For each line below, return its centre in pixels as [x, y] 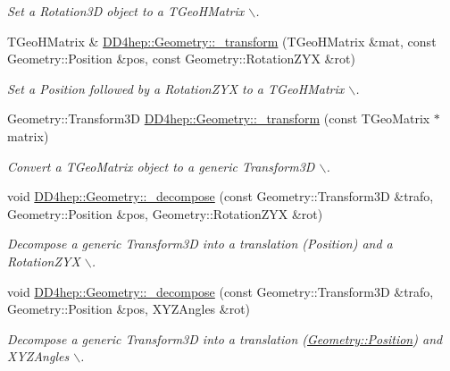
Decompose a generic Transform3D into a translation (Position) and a [200, 244]
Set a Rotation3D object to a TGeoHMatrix [126, 11]
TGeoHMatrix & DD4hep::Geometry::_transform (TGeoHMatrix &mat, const [222, 41]
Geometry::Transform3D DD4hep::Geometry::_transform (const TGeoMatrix [219, 118]
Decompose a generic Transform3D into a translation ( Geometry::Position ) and [225, 338]
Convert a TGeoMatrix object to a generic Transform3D [161, 166]
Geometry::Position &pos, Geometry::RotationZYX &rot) [165, 213]
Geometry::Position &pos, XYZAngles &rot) [129, 309]
